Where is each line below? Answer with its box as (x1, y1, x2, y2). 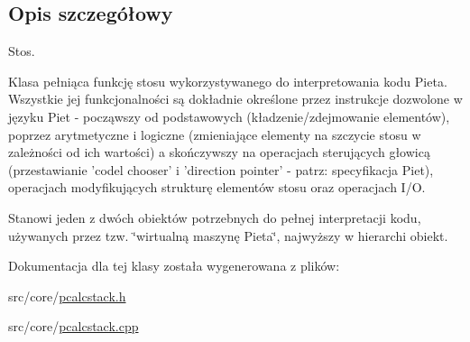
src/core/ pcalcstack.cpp (8, 317, 139, 336)
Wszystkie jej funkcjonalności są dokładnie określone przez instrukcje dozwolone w (8, 89, 463, 108)
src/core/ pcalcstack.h (8, 286, 126, 305)
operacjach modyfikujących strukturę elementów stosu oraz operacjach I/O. (8, 178, 426, 197)
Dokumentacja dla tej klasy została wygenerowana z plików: (8, 256, 340, 275)
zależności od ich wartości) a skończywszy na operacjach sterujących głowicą (8, 143, 430, 162)
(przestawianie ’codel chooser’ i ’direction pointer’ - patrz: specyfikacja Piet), (8, 160, 434, 179)
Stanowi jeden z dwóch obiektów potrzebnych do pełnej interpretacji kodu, (8, 208, 421, 226)
